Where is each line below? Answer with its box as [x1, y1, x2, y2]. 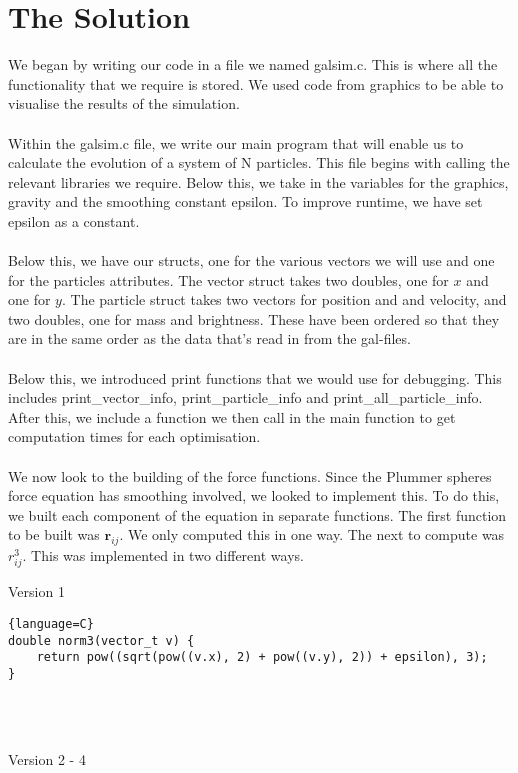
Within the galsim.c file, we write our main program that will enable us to [8, 132, 464, 153]
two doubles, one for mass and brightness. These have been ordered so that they [8, 308, 500, 329]
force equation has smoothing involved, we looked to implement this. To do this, [8, 485, 500, 506]
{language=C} [8, 616, 94, 631]
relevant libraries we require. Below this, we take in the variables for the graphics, [8, 171, 509, 192]
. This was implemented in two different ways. [22, 545, 304, 566]
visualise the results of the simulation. [8, 93, 240, 114]
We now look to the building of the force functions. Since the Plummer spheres [8, 465, 492, 486]
